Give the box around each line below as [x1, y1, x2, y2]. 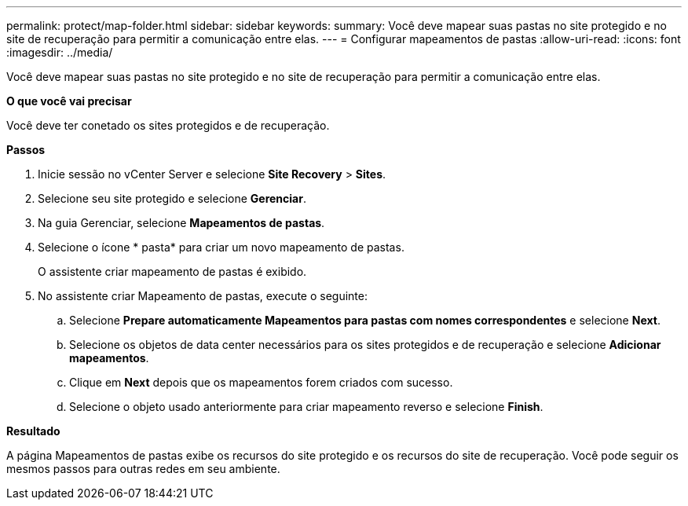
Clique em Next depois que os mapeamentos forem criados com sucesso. [69, 376, 453, 389]
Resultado [6, 424, 60, 438]
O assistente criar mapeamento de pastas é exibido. [38, 265, 307, 278]
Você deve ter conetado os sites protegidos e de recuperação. [6, 119, 330, 132]
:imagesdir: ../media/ [6, 46, 113, 59]
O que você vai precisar [6, 94, 132, 108]
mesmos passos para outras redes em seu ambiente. [6, 462, 280, 475]
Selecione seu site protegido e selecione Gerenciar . [38, 192, 306, 205]
